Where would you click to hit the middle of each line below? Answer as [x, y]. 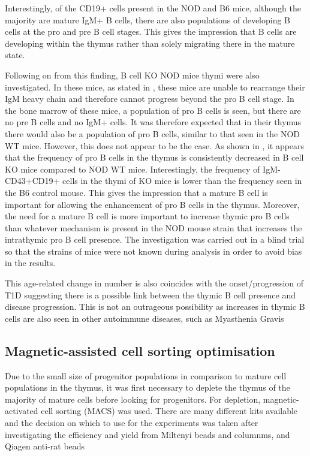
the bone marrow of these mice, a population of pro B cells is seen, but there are [153, 110]
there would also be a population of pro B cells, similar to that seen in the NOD [152, 133]
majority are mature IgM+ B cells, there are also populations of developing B [148, 19]
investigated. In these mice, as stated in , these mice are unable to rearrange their [155, 87]
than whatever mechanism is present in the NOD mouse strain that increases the [154, 227]
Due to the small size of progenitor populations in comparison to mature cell [146, 375]
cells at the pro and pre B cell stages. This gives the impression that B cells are [151, 31]
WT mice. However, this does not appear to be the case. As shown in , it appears [155, 145]
